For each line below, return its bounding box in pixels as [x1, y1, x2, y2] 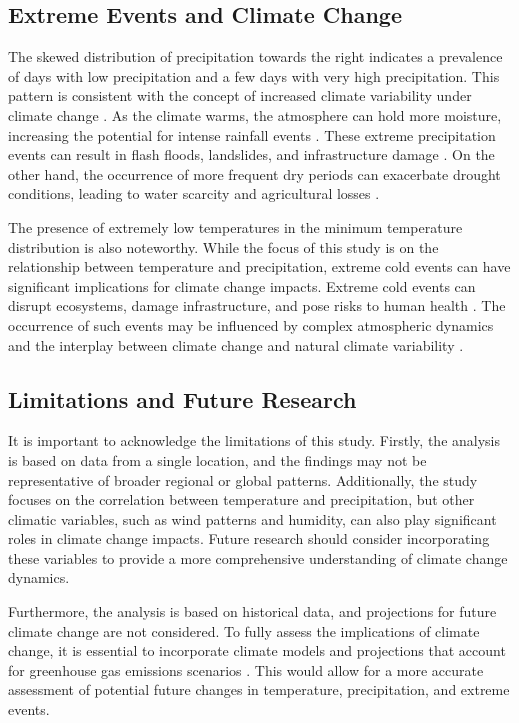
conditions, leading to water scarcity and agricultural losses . [8, 183, 380, 204]
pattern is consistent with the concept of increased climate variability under [8, 85, 472, 106]
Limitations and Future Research [8, 383, 357, 414]
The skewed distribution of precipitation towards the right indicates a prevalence [8, 46, 503, 67]
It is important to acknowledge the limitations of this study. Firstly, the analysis [8, 430, 501, 451]
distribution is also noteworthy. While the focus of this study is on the [8, 236, 439, 257]
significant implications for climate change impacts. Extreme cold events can [8, 275, 476, 296]
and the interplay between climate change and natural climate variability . [8, 334, 464, 355]
